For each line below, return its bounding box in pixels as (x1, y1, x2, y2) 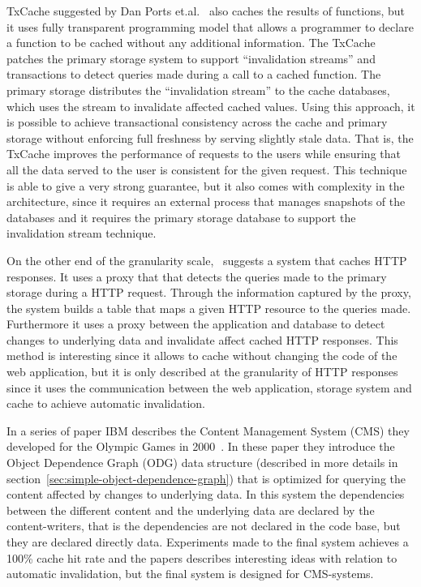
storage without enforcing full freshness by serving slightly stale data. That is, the (6, 129, 414, 146)
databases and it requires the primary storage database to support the (6, 208, 356, 225)
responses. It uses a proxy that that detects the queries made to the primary (6, 268, 387, 285)
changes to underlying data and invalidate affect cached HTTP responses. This (6, 331, 398, 348)
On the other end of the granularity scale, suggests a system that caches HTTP (6, 251, 407, 268)
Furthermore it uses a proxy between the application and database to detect (6, 315, 385, 332)
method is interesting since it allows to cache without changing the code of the (6, 347, 397, 364)
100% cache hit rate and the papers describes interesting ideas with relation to (6, 549, 397, 566)
